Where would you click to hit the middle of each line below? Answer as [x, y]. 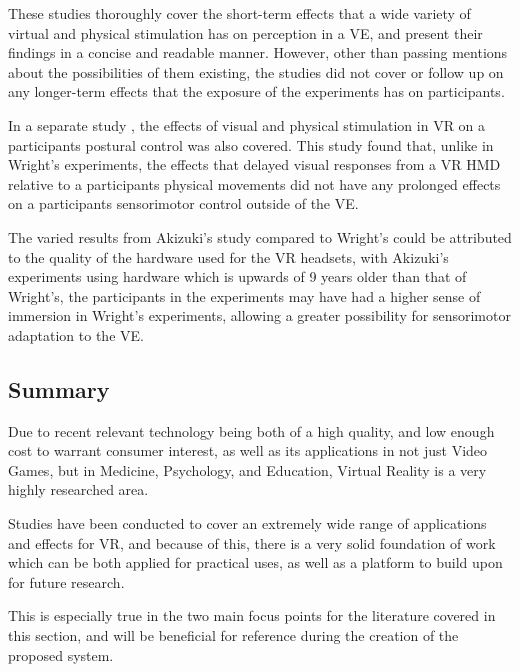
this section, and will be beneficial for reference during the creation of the [233, 635]
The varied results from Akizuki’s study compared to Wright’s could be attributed [260, 236]
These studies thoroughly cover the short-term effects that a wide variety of [239, 13]
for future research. [66, 581]
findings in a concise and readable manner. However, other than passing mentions [258, 52]
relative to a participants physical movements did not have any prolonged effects [254, 183]
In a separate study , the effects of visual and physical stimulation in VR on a [247, 124]
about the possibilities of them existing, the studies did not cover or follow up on [256, 71]
